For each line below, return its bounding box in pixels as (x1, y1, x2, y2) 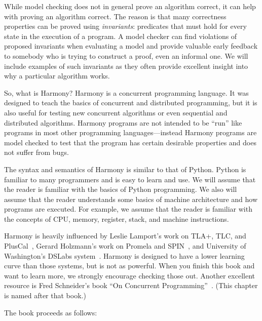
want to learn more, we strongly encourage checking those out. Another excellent (4, 270, 255, 280)
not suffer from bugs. (4, 147, 69, 157)
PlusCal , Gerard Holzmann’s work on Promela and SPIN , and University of (4, 240, 246, 251)
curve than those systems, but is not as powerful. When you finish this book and (4, 260, 255, 271)
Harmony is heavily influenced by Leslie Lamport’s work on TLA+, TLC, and (4, 230, 246, 241)
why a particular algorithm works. (4, 70, 110, 81)
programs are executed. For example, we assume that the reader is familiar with (4, 204, 252, 214)
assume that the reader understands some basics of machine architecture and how (4, 193, 258, 204)
